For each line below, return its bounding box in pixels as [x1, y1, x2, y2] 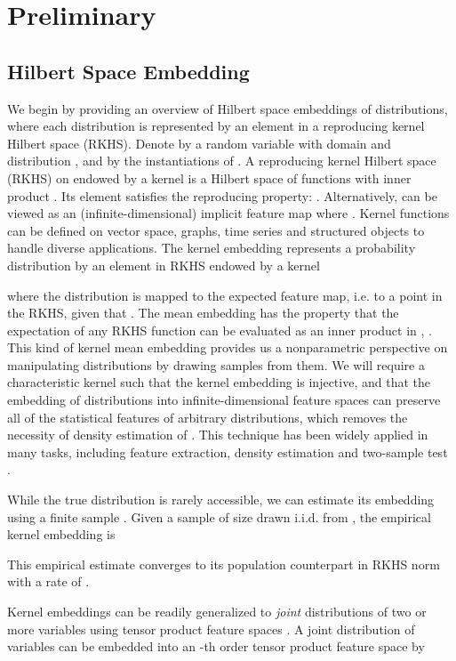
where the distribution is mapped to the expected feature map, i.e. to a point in [7, 286, 443, 304]
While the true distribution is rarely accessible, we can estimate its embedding [7, 490, 435, 509]
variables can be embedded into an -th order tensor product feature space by [7, 637, 425, 656]
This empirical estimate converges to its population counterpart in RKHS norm [7, 554, 440, 573]
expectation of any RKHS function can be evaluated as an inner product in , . [7, 320, 432, 339]
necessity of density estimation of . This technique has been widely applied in [7, 425, 428, 444]
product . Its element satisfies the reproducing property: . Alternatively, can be [7, 186, 437, 205]
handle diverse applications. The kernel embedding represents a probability [7, 238, 416, 257]
